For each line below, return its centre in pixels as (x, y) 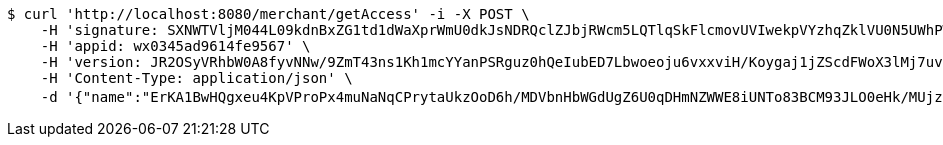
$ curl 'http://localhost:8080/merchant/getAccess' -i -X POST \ (268, 14)
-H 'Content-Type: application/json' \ (196, 78)
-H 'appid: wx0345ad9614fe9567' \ (175, 46)
